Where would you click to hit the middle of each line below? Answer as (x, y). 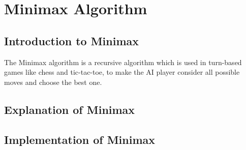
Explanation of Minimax (70, 109)
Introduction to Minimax (72, 40)
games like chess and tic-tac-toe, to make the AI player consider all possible (122, 72)
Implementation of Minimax (80, 139)
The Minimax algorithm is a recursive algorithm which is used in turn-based (123, 62)
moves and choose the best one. (53, 82)
